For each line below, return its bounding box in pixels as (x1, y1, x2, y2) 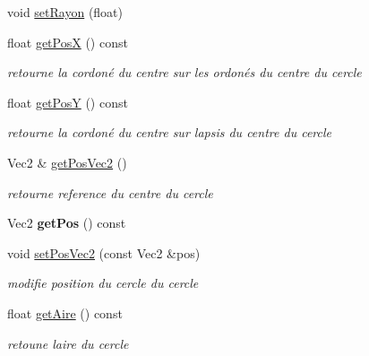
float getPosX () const (7, 32, 128, 51)
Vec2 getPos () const (7, 213, 126, 232)
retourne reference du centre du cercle (7, 183, 213, 202)
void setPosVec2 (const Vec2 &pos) (7, 243, 201, 262)
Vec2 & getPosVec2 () (7, 152, 127, 171)
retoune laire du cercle (7, 334, 129, 352)
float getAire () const (7, 303, 123, 322)
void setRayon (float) (7, 3, 124, 21)
